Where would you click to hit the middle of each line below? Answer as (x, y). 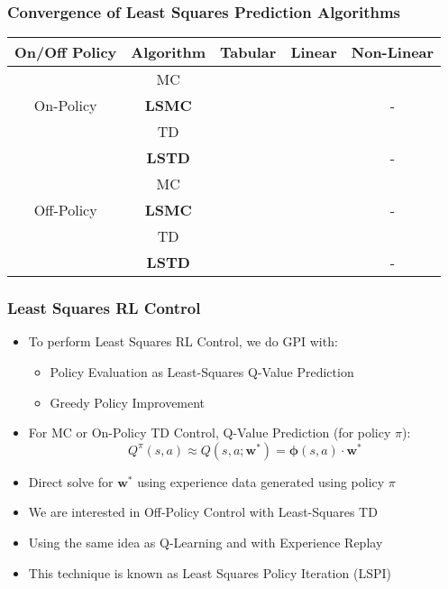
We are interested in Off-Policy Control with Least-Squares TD (203, 512)
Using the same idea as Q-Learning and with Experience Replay (206, 542)
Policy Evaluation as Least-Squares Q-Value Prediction (202, 372)
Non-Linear (393, 52)
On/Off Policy (66, 52)
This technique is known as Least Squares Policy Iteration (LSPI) (210, 572)
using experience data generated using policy (261, 481)
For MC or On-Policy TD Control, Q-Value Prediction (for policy (210, 433)
